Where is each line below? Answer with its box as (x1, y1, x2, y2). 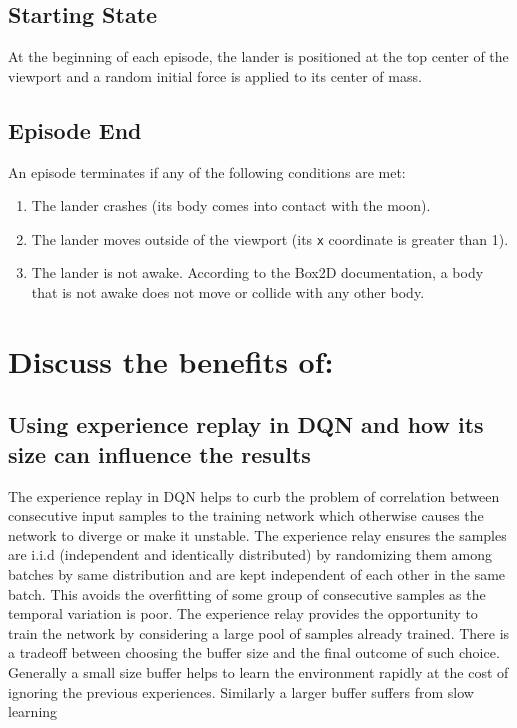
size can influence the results (8, 438, 311, 469)
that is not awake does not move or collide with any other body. (31, 282, 425, 303)
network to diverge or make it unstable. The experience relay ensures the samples (8, 524, 507, 545)
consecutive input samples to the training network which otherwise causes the (8, 505, 484, 526)
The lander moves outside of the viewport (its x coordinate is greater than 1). (31, 228, 509, 249)
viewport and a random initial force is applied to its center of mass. (8, 65, 422, 86)
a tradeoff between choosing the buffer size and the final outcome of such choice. (8, 642, 500, 663)
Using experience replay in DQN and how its (8, 409, 484, 440)
